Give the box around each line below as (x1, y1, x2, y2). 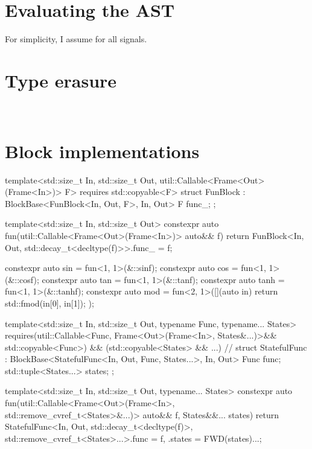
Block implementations (5, 138, 200, 163)
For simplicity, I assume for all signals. (5, 33, 147, 45)
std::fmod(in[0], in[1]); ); (5, 296, 94, 309)
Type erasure (5, 68, 117, 92)
